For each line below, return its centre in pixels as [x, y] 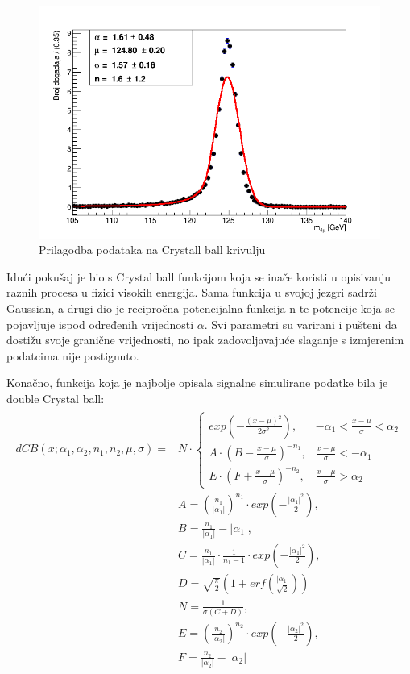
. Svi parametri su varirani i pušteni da [300, 324]
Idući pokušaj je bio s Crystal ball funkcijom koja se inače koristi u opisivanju [199, 276]
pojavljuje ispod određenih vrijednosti [100, 324]
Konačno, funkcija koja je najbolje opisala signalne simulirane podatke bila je [197, 383]
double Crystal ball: [56, 398]
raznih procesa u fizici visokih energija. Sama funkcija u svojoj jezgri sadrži [192, 292]
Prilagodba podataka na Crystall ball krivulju [152, 250]
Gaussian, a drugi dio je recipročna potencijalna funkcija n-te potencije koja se [201, 308]
